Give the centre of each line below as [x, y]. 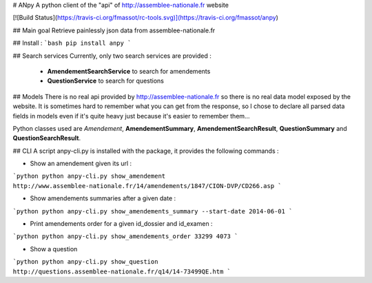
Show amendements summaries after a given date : [103, 198]
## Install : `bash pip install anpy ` [72, 43]
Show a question [54, 249]
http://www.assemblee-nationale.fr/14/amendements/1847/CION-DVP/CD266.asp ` [147, 186]
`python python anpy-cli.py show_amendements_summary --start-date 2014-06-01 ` [153, 211]
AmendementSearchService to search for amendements [129, 71]
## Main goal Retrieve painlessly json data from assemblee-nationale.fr [114, 30]
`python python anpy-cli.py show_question [85, 262]
